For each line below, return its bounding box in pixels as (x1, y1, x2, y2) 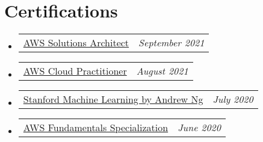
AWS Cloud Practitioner (23, 64, 127, 78)
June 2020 (178, 120, 221, 135)
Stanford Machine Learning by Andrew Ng (23, 92, 203, 106)
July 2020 (212, 92, 253, 106)
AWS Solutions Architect (23, 35, 129, 50)
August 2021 (136, 64, 188, 78)
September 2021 (138, 35, 205, 50)
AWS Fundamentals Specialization (23, 120, 169, 135)
